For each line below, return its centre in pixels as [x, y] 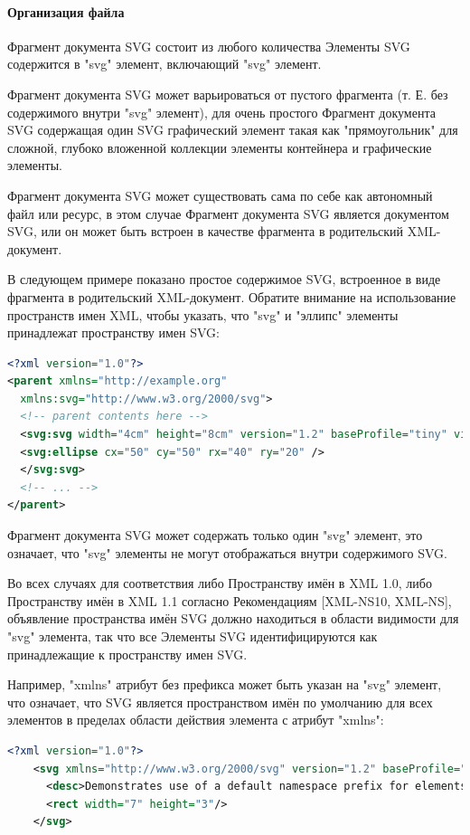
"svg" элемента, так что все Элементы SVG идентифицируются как [193, 636]
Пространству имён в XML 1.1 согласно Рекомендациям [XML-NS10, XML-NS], [230, 600]
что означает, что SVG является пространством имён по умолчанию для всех [220, 702]
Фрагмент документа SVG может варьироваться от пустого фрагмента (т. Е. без [228, 94]
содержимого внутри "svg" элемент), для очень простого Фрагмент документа [221, 112]
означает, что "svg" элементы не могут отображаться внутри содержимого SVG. [227, 552]
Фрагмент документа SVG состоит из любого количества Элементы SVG [209, 46]
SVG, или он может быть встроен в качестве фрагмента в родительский [206, 231]
